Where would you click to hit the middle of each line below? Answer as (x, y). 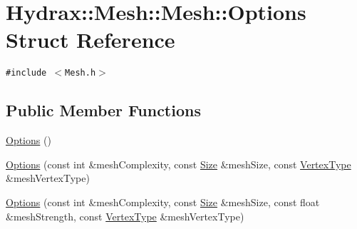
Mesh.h (81, 73)
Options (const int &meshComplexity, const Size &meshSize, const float (163, 202)
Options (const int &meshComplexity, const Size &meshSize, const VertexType (178, 164)
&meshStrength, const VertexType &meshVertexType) (125, 216)
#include (26, 73)
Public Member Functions (103, 110)
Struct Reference (90, 40)
